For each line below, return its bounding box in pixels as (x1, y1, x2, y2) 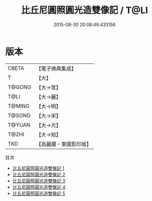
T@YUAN (8, 121, 31, 128)
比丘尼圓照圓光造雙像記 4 (12, 184, 65, 190)
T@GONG (8, 84, 31, 91)
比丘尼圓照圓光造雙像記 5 (12, 190, 65, 196)
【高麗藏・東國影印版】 (36, 141, 92, 148)
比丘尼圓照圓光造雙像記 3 (12, 177, 65, 184)
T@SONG (8, 112, 31, 119)
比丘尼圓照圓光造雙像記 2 (12, 171, 65, 177)
